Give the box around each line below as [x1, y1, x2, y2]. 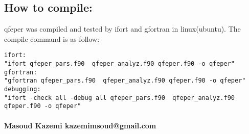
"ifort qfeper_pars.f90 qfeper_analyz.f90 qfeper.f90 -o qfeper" [4, 60, 235, 68]
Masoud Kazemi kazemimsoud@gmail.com [4, 120, 156, 130]
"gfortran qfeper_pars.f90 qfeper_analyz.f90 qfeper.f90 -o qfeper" [4, 77, 246, 85]
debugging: [4, 86, 41, 93]
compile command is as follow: [4, 33, 100, 44]
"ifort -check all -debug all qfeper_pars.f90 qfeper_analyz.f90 [4, 94, 235, 101]
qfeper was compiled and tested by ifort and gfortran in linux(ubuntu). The [4, 23, 241, 34]
